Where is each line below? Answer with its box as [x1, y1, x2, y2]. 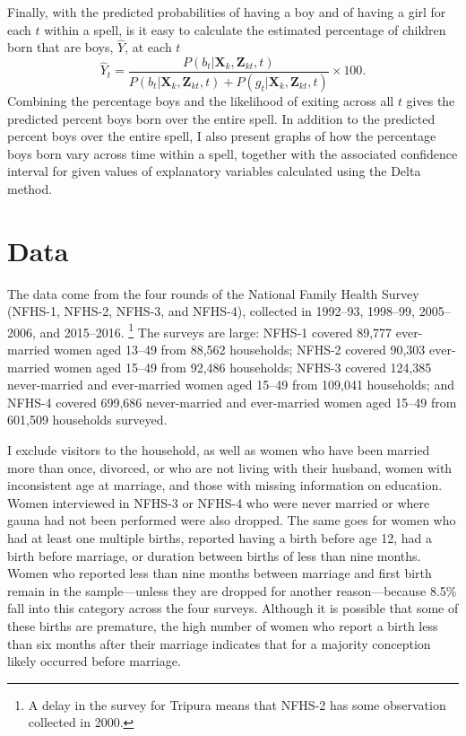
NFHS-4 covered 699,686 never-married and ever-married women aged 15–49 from [7, 392, 457, 411]
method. [7, 179, 53, 197]
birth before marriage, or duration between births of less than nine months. [7, 546, 421, 565]
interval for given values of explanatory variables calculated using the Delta [7, 162, 421, 180]
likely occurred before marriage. [7, 652, 181, 670]
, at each [125, 38, 172, 57]
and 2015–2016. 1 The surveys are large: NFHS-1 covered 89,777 [39, 320, 393, 341]
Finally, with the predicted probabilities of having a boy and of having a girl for [7, 3, 446, 21]
